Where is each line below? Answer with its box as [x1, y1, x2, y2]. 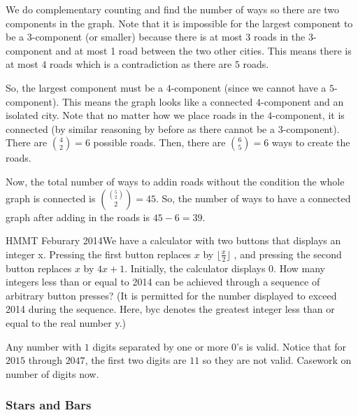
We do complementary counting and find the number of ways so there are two [6, 2, 340, 16]
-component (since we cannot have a [171, 80, 327, 94]
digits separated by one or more [92, 339, 229, 353]
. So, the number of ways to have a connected [155, 190, 351, 205]
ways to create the [271, 135, 350, 150]
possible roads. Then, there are [93, 135, 226, 150]
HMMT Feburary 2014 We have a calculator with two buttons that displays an [6, 233, 341, 248]
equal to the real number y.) [6, 315, 126, 330]
